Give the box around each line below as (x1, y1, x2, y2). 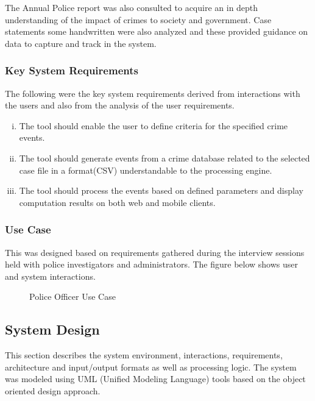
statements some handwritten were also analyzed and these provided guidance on (5, 25, 308, 38)
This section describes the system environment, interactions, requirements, (5, 349, 283, 361)
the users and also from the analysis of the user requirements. (5, 99, 235, 112)
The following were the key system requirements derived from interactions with (5, 87, 300, 99)
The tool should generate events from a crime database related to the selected (19, 151, 310, 164)
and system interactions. (5, 269, 96, 282)
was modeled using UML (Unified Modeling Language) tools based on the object (5, 372, 306, 385)
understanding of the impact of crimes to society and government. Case (5, 13, 272, 26)
